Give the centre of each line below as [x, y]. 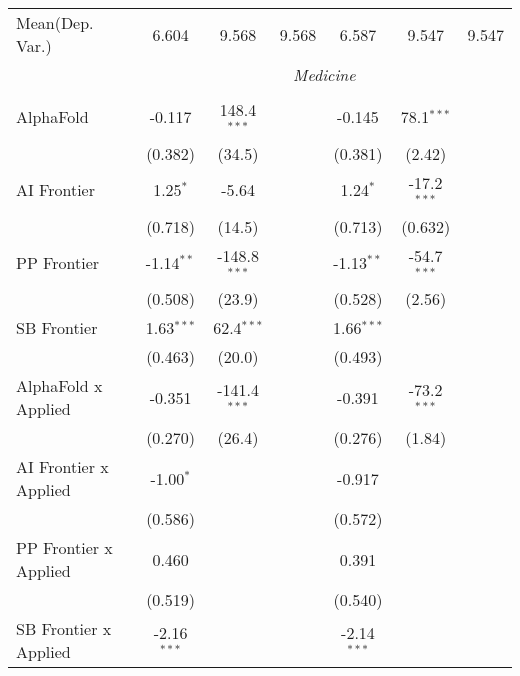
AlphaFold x [59, 386]
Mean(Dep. [55, 22]
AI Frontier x [62, 467]
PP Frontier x [64, 548]
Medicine [324, 74]
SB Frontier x [64, 629]
